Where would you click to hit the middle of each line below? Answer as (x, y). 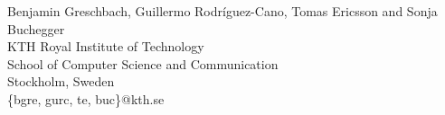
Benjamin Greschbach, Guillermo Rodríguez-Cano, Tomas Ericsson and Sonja (222, 11)
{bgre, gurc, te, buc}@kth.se (86, 98)
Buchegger (36, 28)
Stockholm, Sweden (61, 81)
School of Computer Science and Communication (143, 63)
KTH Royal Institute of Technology (106, 46)
